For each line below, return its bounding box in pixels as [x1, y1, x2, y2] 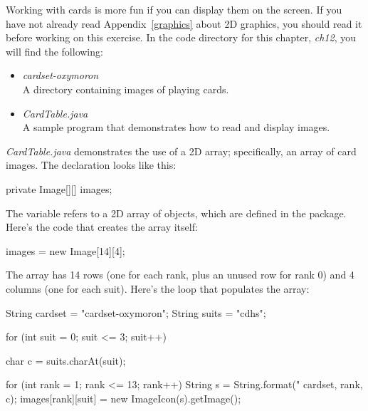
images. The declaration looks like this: [6, 157, 177, 172]
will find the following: [6, 43, 103, 58]
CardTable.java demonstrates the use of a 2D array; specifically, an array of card [6, 143, 357, 158]
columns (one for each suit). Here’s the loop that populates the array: [6, 281, 310, 296]
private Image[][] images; [6, 181, 112, 196]
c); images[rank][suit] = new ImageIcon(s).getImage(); [6, 390, 241, 405]
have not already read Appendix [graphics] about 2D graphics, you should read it [6, 16, 362, 31]
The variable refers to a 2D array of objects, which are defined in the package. [6, 205, 347, 220]
